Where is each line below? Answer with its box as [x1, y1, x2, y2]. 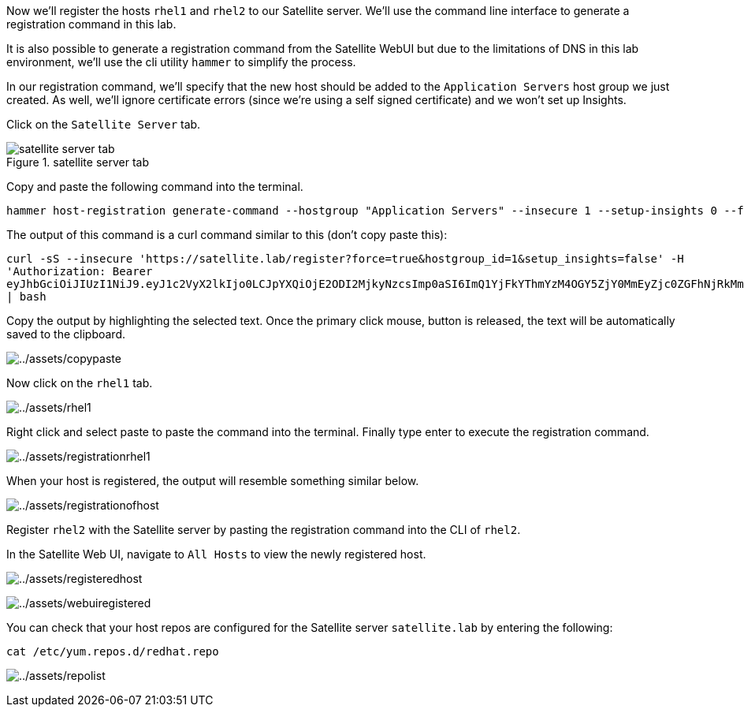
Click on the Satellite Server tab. [6, 118, 201, 131]
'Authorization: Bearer [6, 265, 153, 278]
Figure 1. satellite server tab [6, 155, 149, 169]
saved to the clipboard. [6, 327, 126, 341]
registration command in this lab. [6, 17, 177, 31]
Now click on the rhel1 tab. [6, 376, 153, 390]
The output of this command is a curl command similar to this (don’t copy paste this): [6, 228, 448, 241]
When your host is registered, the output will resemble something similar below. [6, 474, 419, 487]
